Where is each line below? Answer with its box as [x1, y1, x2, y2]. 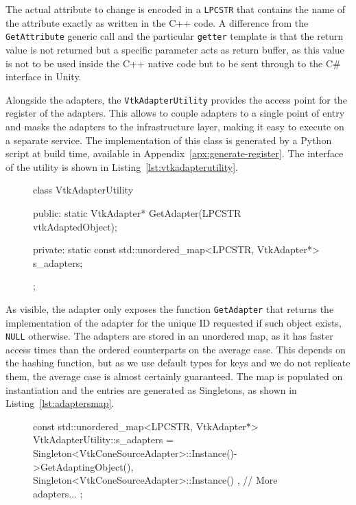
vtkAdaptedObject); [33, 219, 117, 233]
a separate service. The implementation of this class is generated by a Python [5, 132, 332, 147]
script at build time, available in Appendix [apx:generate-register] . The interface [5, 146, 344, 161]
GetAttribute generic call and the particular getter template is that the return [5, 29, 344, 43]
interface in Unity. [5, 69, 82, 84]
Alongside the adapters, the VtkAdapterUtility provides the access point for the [5, 92, 347, 106]
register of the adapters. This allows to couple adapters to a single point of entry [5, 106, 345, 120]
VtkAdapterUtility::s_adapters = [33, 432, 174, 447]
